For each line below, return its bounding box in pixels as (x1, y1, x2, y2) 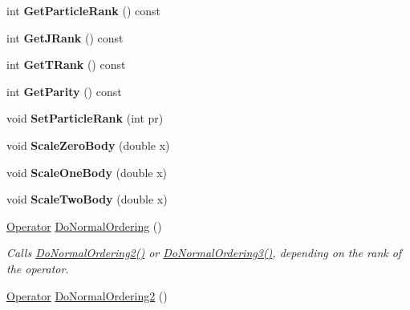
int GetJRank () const (6, 29, 124, 46)
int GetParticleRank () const (6, 2, 160, 18)
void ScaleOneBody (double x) (6, 163, 168, 180)
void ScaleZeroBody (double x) (6, 136, 170, 153)
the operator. (6, 260, 69, 276)
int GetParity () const (6, 83, 122, 99)
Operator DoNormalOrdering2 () (6, 287, 168, 304)
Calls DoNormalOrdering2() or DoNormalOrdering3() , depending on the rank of (6, 244, 402, 261)
